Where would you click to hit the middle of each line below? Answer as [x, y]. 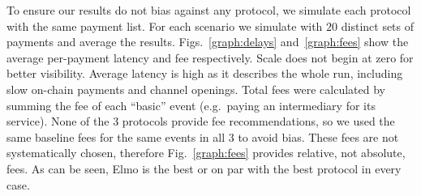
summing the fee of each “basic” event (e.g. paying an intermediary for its [191, 105]
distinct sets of [378, 26]
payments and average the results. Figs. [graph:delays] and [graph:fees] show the [208, 42]
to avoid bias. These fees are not [318, 136]
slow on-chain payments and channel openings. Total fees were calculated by [196, 89]
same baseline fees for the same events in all [116, 136]
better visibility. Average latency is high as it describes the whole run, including [205, 73]
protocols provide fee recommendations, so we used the [258, 121]
